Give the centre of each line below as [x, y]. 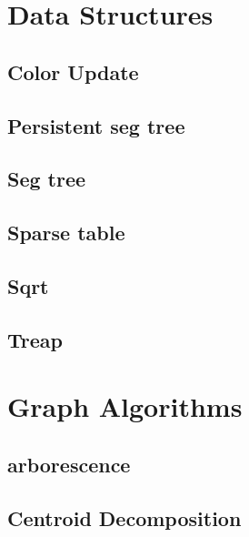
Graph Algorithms [125, 406]
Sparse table [66, 233]
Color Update [73, 71]
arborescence [69, 464]
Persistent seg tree [96, 125]
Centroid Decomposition [124, 517]
